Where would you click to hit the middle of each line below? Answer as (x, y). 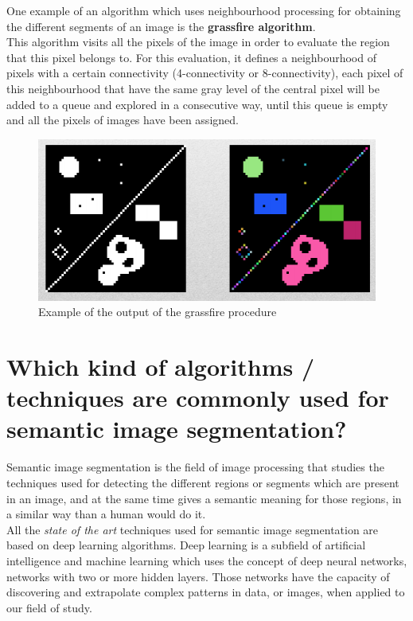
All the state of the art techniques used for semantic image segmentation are (193, 529)
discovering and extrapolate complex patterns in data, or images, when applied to (206, 592)
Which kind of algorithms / (160, 367)
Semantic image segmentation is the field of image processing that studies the (195, 467)
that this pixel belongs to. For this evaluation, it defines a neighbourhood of (191, 57)
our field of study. (49, 607)
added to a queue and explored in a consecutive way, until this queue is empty (197, 104)
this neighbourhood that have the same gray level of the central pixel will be (193, 88)
